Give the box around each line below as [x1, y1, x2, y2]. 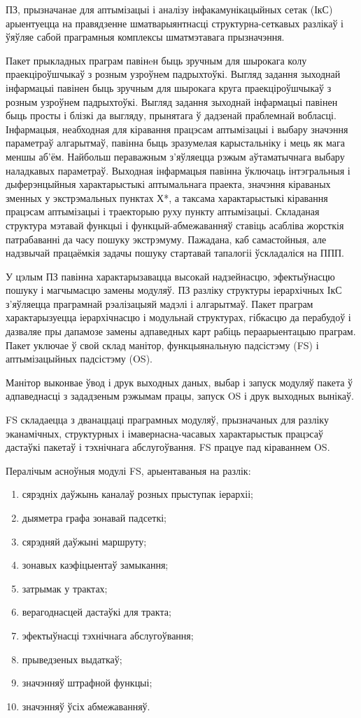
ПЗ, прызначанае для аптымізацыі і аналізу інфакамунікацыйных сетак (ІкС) [6, 2, 333, 16]
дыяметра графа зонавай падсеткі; [22, 510, 167, 524]
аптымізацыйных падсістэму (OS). [6, 351, 153, 366]
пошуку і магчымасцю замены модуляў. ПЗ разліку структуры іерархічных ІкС [6, 283, 342, 297]
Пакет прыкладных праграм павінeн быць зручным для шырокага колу [6, 53, 307, 67]
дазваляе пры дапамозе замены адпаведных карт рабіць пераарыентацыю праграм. [6, 324, 356, 339]
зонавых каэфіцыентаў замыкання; [22, 557, 169, 572]
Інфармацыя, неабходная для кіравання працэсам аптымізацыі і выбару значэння [6, 121, 348, 136]
